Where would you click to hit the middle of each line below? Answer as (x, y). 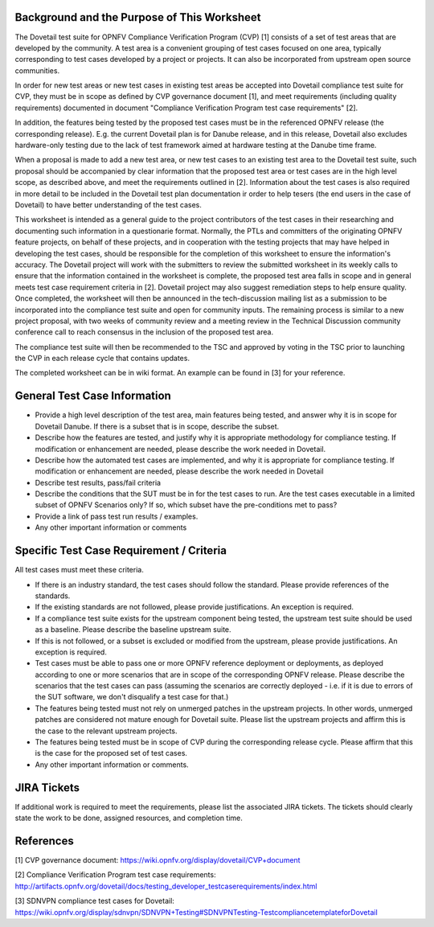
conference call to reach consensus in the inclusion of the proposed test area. (144, 332)
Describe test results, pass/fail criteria (98, 482)
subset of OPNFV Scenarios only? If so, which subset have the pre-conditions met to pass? (186, 505)
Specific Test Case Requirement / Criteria (121, 551)
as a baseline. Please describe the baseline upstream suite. (133, 630)
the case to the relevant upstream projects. (106, 731)
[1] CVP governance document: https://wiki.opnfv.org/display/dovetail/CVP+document (158, 860)
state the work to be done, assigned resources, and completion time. (129, 818)
